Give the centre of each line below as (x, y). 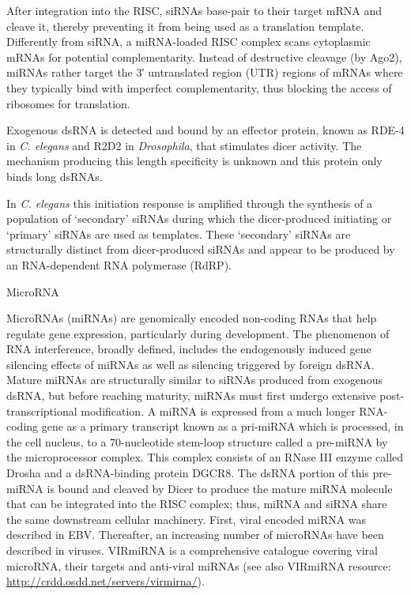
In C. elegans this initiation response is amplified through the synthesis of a (190, 203)
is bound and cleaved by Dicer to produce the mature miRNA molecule (220, 488)
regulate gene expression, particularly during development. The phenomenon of (198, 333)
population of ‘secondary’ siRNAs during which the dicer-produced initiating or (199, 218)
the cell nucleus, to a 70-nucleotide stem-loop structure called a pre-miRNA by (197, 441)
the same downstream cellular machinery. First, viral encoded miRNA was (187, 519)
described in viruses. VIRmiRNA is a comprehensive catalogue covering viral (192, 550)
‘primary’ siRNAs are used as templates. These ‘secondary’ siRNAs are (179, 233)
